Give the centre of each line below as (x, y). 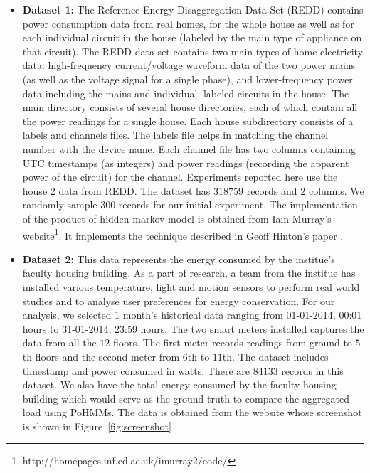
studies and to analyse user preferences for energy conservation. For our (179, 301)
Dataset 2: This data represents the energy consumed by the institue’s (179, 259)
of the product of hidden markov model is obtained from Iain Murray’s (177, 218)
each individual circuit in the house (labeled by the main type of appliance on (192, 37)
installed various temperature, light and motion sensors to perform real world (191, 286)
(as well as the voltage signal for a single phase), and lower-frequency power (187, 79)
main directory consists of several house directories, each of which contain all (190, 107)
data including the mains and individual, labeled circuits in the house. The (186, 93)
